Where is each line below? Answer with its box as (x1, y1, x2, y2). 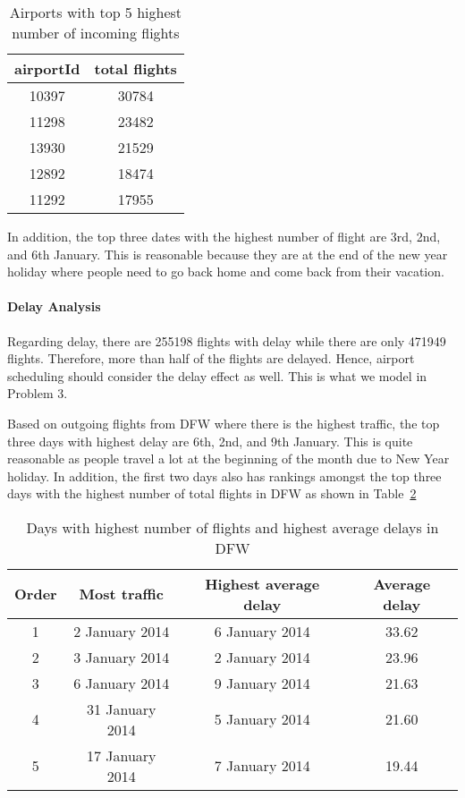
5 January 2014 (214, 709, 310, 730)
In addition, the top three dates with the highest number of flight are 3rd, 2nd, (7, 227, 441, 245)
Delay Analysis (7, 297, 101, 316)
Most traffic (79, 583, 164, 605)
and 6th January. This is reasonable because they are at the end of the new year (7, 244, 448, 263)
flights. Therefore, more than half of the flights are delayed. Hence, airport (7, 349, 415, 368)
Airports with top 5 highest (9, 2, 182, 22)
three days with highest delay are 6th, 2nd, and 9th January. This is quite (7, 431, 413, 450)
